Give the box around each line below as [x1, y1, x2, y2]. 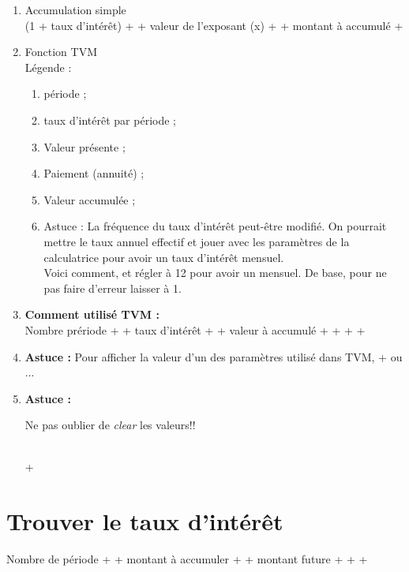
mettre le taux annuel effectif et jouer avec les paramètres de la [43, 233, 350, 249]
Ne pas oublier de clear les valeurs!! [24, 417, 196, 433]
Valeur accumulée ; [43, 191, 136, 207]
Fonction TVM [24, 43, 98, 60]
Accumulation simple [24, 2, 126, 17]
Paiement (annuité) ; [43, 165, 144, 181]
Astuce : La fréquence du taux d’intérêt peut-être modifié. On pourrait [43, 218, 387, 234]
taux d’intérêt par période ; [43, 111, 176, 128]
